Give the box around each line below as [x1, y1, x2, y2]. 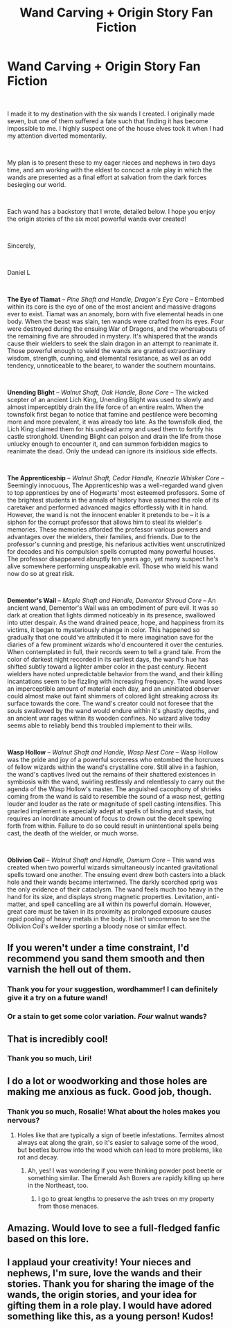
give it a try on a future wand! [7, 993, 108, 1003]
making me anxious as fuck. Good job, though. [7, 1085, 213, 1098]
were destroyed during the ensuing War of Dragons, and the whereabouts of [7, 324, 226, 333]
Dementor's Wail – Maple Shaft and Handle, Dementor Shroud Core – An [7, 596, 216, 604]
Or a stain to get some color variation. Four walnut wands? [7, 1012, 208, 1022]
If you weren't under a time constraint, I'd [7, 942, 189, 954]
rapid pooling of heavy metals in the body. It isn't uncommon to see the [7, 914, 211, 923]
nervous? [7, 1115, 40, 1125]
